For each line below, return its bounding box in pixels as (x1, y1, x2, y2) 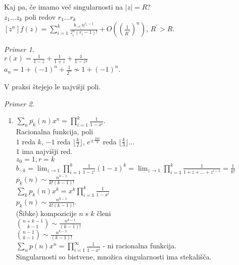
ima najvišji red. (22, 146, 73, 156)
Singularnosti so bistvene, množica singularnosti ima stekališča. (16, 251, 212, 262)
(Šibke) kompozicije (16, 208, 77, 219)
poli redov (24, 11, 56, 22)
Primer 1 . (4, 44, 34, 55)
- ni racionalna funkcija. (103, 240, 177, 251)
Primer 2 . (4, 98, 34, 109)
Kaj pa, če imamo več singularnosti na (4, 2, 123, 12)
